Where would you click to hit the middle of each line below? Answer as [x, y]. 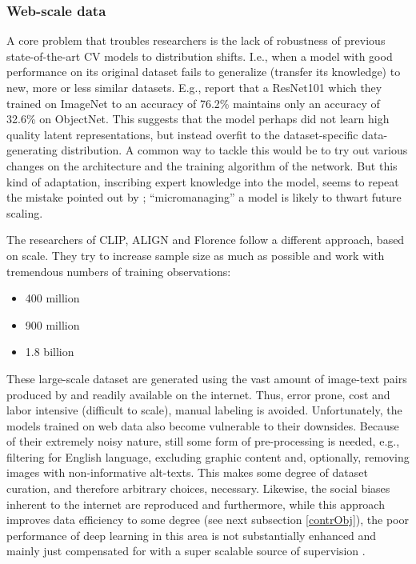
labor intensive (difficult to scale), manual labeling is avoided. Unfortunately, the [204, 410]
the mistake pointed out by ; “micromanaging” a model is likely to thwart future [204, 197]
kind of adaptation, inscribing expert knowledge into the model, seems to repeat [203, 181]
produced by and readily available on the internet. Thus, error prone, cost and [198, 394]
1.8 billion [50, 352]
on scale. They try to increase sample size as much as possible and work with [196, 255]
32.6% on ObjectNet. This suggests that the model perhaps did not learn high [198, 119]
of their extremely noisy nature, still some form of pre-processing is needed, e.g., [203, 441]
